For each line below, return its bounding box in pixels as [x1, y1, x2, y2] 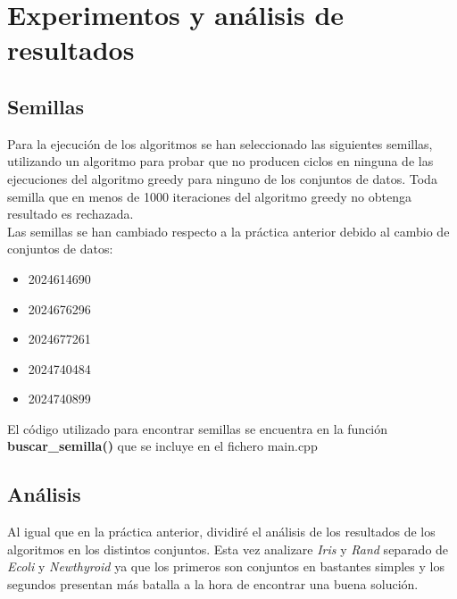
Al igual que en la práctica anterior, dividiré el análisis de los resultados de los [7, 522, 436, 541]
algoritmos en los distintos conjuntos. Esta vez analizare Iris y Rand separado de [7, 539, 449, 558]
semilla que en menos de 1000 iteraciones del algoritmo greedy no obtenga [7, 187, 411, 205]
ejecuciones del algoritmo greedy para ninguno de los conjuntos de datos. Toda [7, 169, 437, 187]
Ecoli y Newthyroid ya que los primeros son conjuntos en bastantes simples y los [7, 557, 445, 576]
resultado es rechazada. [7, 204, 134, 223]
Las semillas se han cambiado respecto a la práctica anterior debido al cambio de [7, 221, 450, 240]
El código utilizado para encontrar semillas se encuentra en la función [7, 419, 388, 437]
